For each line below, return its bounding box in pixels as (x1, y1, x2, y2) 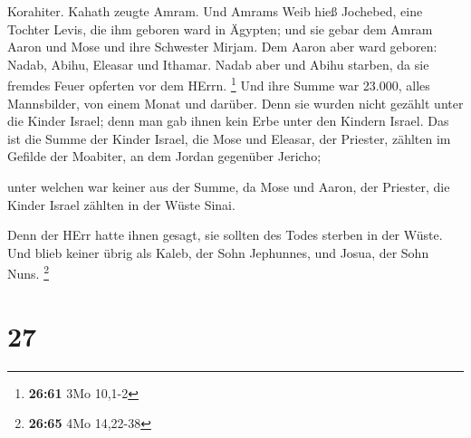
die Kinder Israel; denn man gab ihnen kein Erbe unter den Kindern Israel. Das (7, 111, 449, 130)
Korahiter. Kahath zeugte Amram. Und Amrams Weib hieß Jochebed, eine (7, 2, 423, 20)
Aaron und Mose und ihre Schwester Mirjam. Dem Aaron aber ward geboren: (7, 37, 437, 56)
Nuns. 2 (7, 262, 49, 283)
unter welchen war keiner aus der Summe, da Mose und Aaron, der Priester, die (7, 177, 450, 195)
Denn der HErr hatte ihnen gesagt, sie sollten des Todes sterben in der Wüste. (7, 225, 443, 244)
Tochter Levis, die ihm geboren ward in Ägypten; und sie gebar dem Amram (7, 19, 433, 38)
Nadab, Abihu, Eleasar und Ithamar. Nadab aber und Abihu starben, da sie (7, 54, 429, 73)
